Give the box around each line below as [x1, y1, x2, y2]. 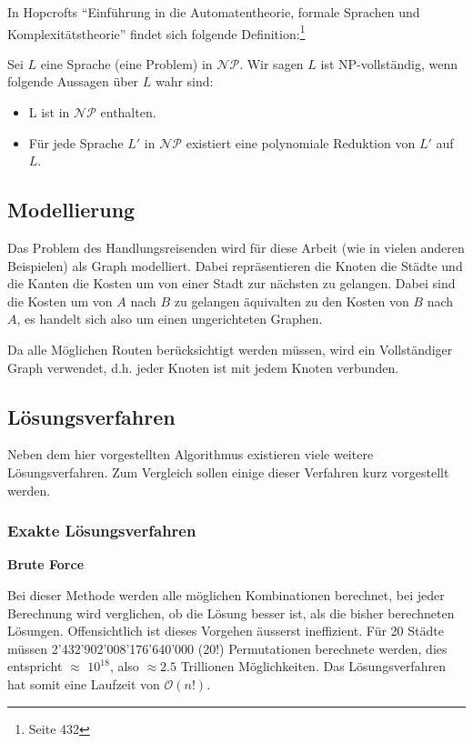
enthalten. [100, 103, 156, 122]
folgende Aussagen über [7, 72, 139, 91]
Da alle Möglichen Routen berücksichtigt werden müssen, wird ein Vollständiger [7, 339, 453, 358]
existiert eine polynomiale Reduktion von [186, 133, 416, 152]
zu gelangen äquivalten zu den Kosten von [174, 291, 409, 310]
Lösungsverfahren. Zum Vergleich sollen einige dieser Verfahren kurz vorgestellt [7, 462, 449, 481]
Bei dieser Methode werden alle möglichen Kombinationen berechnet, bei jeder [7, 585, 445, 604]
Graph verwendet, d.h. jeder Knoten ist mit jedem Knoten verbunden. [7, 357, 399, 377]
